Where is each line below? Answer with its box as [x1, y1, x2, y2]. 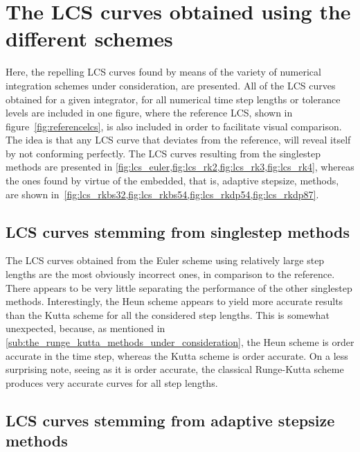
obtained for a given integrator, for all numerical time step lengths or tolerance [6, 92, 341, 106]
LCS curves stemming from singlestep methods [6, 220, 350, 242]
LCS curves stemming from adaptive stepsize [6, 409, 335, 431]
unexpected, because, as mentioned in [6, 321, 165, 336]
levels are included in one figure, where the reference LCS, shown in [6, 105, 293, 120]
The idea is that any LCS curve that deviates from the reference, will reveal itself [6, 132, 351, 147]
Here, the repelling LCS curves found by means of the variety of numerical [6, 64, 321, 79]
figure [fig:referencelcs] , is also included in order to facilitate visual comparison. [6, 119, 342, 133]
